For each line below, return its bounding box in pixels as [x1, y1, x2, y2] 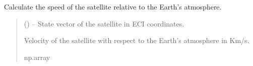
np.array [24, 51, 50, 62]
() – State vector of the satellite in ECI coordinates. [24, 18, 184, 28]
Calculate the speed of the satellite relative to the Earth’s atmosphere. [4, 1, 222, 11]
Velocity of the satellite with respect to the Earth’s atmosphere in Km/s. [24, 35, 249, 45]
